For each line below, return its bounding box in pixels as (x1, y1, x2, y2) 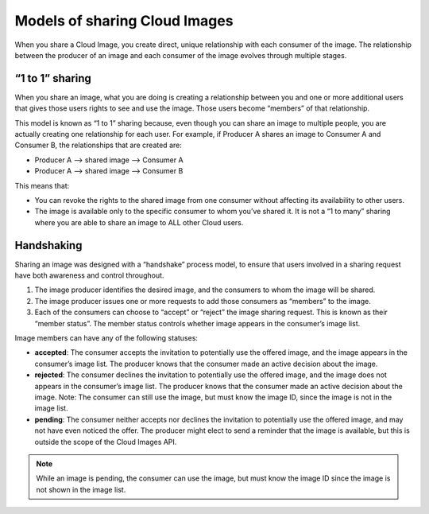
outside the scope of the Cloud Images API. (34, 437, 177, 446)
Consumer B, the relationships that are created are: (14, 140, 182, 150)
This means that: (14, 181, 70, 190)
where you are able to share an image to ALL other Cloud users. (34, 217, 244, 227)
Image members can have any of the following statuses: (14, 333, 199, 342)
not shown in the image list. (36, 485, 126, 494)
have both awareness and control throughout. (14, 271, 164, 280)
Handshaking (14, 239, 83, 252)
